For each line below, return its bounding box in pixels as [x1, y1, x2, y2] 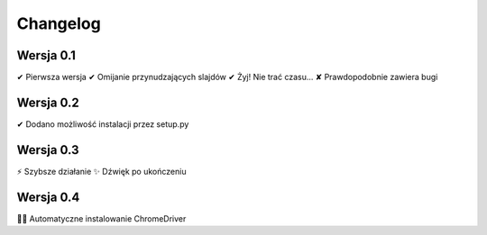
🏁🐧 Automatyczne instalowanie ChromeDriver [16, 212, 187, 224]
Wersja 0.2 [16, 95, 80, 110]
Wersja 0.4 [16, 189, 80, 204]
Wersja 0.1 [16, 48, 77, 63]
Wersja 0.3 [16, 142, 80, 158]
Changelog [16, 14, 101, 33]
